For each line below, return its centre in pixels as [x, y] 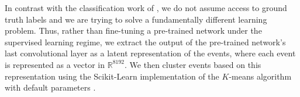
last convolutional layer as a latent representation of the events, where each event [150, 53]
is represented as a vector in [55, 64]
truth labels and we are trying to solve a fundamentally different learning [136, 19]
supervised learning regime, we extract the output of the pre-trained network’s [145, 42]
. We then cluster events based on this [193, 64]
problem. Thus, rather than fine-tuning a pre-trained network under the [133, 30]
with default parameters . [50, 87]
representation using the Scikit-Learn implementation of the [112, 76]
